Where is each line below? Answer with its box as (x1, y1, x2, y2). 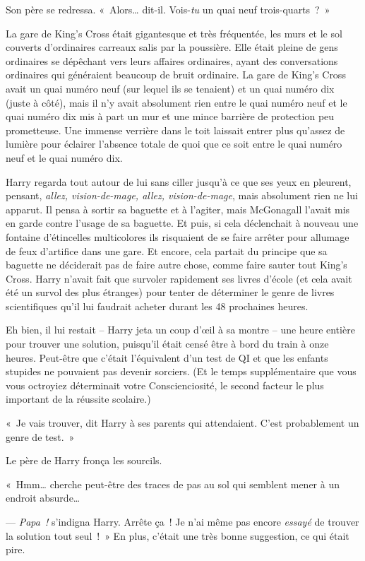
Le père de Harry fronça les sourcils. (6, 453, 162, 468)
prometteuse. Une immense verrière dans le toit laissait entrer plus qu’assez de (6, 122, 345, 137)
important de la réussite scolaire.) (6, 391, 151, 406)
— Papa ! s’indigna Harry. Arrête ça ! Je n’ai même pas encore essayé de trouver (6, 514, 359, 528)
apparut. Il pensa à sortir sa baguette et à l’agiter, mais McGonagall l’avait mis (6, 201, 350, 216)
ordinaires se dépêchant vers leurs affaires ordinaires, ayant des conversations (6, 53, 338, 68)
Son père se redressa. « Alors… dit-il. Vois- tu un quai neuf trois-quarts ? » (6, 2, 330, 16)
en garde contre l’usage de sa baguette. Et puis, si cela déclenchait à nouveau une (6, 215, 359, 230)
